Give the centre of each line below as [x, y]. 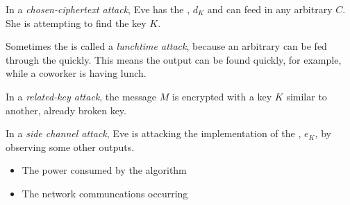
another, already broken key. [66, 110]
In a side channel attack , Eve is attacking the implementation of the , [153, 133]
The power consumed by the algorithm [104, 170]
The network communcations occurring [105, 193]
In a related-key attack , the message [81, 96]
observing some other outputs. [70, 146]
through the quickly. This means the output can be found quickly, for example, [174, 59]
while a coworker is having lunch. [76, 73]
